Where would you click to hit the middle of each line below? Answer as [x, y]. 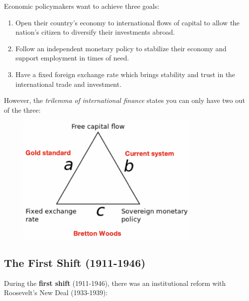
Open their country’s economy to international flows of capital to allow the [127, 22]
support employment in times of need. [72, 58]
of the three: [22, 110]
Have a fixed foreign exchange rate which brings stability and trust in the [125, 74]
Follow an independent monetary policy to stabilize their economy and [121, 48]
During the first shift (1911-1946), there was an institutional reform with [115, 283]
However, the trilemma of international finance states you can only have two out [124, 100]
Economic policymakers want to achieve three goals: [82, 6]
